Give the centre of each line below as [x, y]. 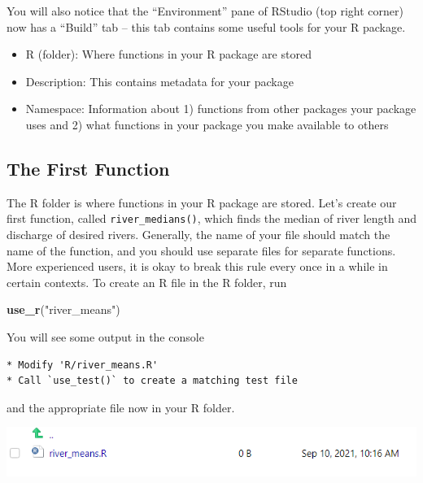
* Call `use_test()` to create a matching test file [152, 381]
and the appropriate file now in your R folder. [121, 407]
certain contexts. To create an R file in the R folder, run [147, 282]
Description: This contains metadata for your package [159, 81]
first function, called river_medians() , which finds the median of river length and [211, 218]
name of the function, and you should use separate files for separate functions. [201, 250]
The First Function [88, 168]
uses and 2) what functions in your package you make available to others [207, 124]
